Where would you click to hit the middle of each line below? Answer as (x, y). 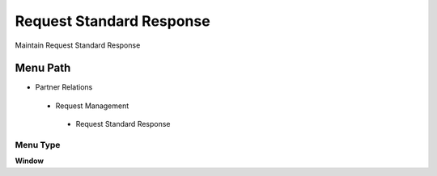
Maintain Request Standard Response (78, 45)
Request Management (92, 106)
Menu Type (38, 145)
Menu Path (43, 68)
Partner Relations (64, 87)
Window (30, 161)
